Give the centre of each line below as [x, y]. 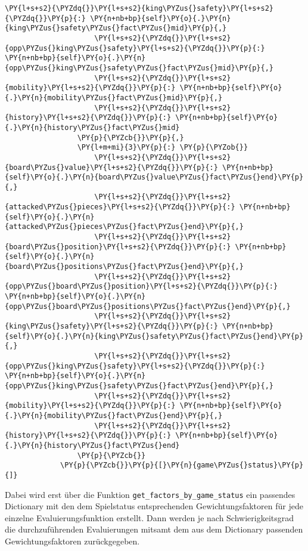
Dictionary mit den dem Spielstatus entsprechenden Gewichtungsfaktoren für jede [154, 506]
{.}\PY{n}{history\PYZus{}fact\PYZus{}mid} [92, 127]
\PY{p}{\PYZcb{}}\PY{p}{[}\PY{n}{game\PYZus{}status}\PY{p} [182, 465]
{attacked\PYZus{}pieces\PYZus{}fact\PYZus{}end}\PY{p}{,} [124, 227]
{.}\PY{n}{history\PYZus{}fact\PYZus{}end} [92, 445]
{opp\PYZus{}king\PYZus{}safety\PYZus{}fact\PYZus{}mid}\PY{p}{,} [139, 68]
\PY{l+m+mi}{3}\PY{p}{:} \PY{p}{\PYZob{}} [163, 148]
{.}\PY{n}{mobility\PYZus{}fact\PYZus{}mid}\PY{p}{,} [114, 97]
